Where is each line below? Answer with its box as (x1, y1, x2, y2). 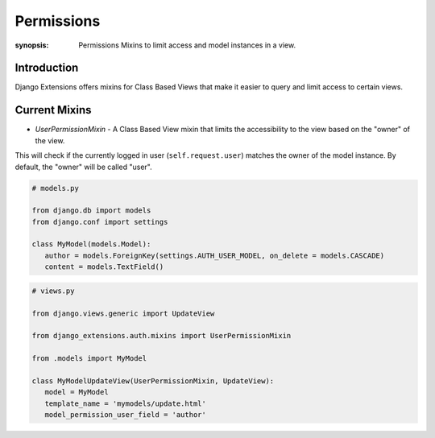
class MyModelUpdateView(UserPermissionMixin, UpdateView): (31, 376, 275, 386)
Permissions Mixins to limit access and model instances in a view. (78, 40, 296, 50)
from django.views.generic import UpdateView (31, 308, 215, 318)
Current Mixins (14, 103, 92, 117)
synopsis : (14, 40, 49, 50)
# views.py (31, 286, 75, 295)
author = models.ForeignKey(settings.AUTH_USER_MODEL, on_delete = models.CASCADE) (44, 250, 385, 260)
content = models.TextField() (44, 262, 164, 271)
